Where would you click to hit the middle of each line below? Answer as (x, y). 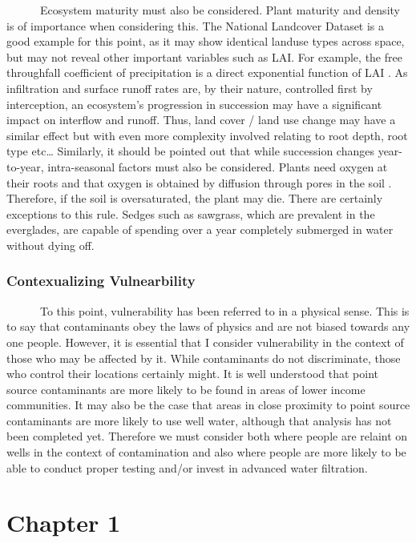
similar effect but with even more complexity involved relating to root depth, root (207, 135)
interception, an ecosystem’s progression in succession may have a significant (194, 104)
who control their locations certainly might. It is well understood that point (192, 374)
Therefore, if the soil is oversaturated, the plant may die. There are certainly (195, 198)
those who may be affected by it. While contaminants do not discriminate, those (204, 358)
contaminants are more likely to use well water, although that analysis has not (199, 420)
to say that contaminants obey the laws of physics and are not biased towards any (208, 326)
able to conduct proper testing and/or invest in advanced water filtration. (187, 467)
